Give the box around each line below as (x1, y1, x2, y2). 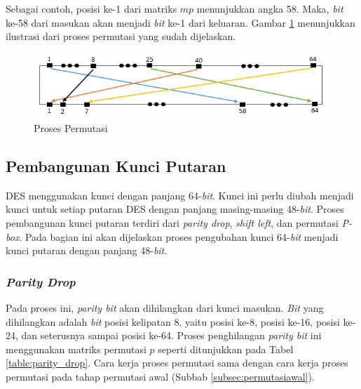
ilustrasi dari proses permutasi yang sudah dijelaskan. (6, 29, 236, 44)
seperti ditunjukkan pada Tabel (158, 341, 294, 356)
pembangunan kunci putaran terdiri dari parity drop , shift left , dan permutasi (6, 216, 339, 230)
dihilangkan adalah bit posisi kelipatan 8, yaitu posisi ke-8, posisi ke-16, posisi (6, 314, 340, 329)
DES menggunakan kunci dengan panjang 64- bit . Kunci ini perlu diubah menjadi (6, 187, 354, 202)
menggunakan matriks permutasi (6, 341, 147, 356)
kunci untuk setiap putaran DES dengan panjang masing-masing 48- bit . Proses (6, 202, 344, 216)
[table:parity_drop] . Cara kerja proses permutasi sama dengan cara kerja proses (6, 355, 348, 370)
